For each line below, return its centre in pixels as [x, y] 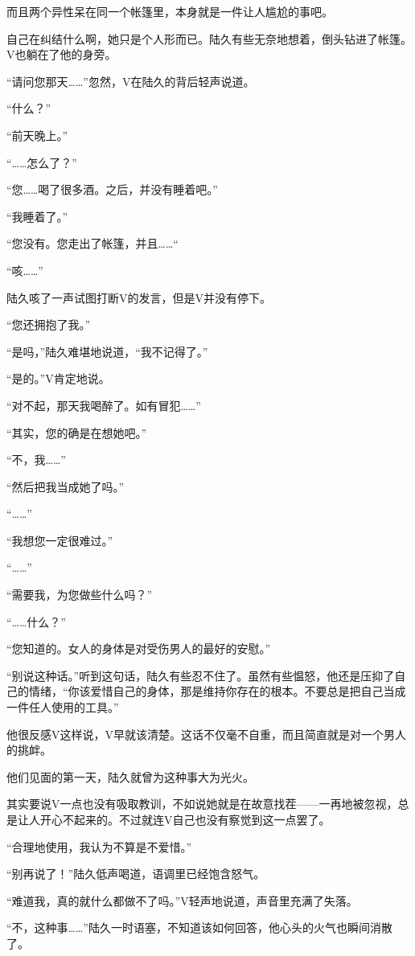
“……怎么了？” [42, 162]
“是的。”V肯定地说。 [58, 378]
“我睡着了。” [37, 216]
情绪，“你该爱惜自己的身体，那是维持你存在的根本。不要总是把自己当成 [217, 691]
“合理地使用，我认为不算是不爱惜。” [99, 846]
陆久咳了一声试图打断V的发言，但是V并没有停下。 [139, 297]
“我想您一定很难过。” [60, 540]
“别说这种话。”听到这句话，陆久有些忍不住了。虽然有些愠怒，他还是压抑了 [201, 675]
